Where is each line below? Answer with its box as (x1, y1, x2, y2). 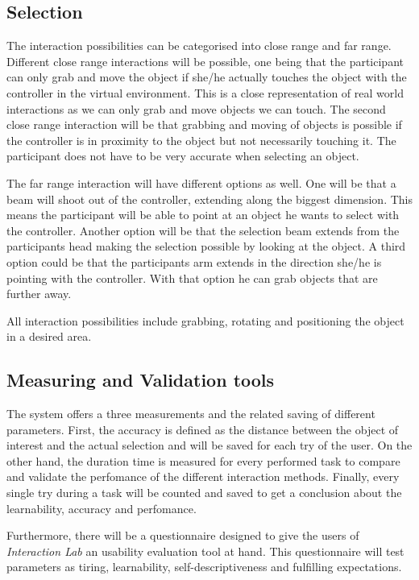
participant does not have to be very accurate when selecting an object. (6, 147, 359, 164)
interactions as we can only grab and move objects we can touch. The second (6, 100, 386, 117)
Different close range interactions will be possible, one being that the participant (6, 52, 404, 69)
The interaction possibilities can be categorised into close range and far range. (6, 37, 392, 54)
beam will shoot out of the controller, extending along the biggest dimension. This (6, 190, 413, 207)
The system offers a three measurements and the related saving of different (6, 405, 375, 422)
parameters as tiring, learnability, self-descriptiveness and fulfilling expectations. (6, 558, 402, 575)
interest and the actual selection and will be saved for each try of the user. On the (6, 437, 413, 454)
